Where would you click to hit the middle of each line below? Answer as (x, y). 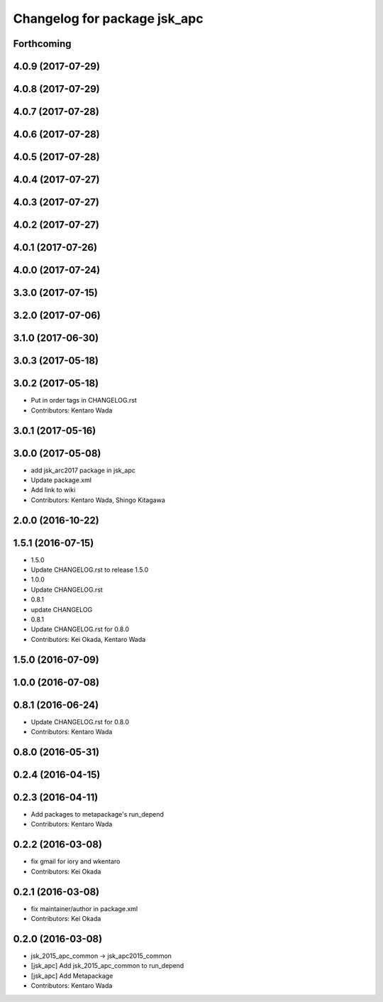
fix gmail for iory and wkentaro (76, 861)
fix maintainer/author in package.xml (84, 908)
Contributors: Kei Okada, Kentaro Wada (88, 639)
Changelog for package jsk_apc (108, 18)
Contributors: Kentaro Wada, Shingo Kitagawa (98, 500)
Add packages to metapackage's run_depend (98, 815)
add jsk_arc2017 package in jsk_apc (83, 470)
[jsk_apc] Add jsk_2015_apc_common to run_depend (107, 966)
